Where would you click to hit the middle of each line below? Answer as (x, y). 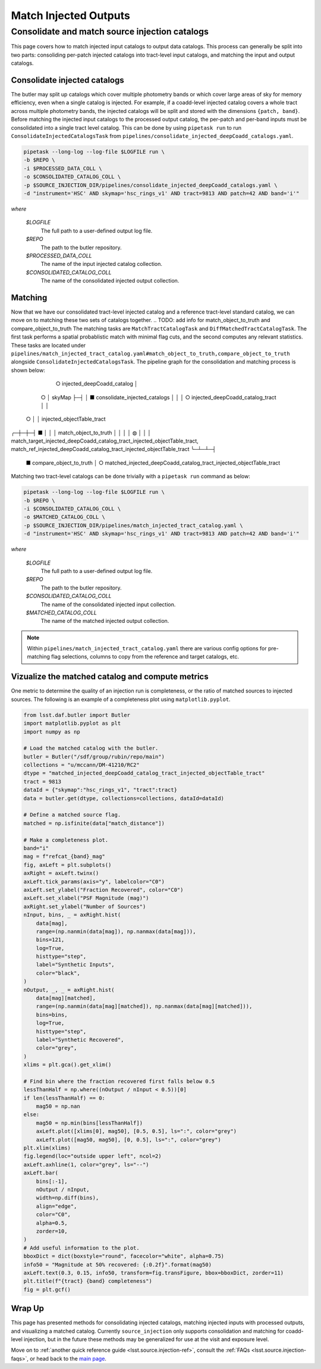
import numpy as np (52, 732)
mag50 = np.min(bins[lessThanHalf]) (89, 1123)
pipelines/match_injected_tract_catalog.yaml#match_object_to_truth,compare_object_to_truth (151, 353)
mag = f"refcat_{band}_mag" (64, 856)
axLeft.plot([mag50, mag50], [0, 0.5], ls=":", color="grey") (128, 1140)
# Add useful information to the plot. (81, 1248)
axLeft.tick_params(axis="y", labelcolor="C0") (94, 881)
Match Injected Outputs (70, 15)
